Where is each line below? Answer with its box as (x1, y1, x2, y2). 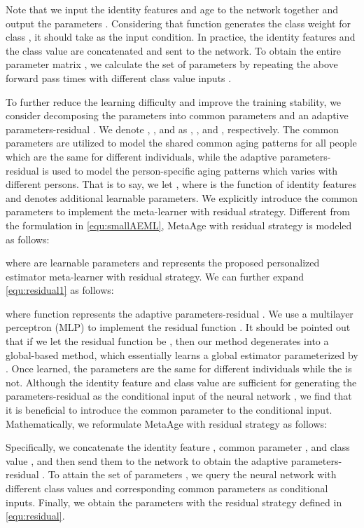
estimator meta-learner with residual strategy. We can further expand (6, 269, 304, 283)
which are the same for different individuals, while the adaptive (6, 149, 277, 163)
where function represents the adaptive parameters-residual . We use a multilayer (6, 306, 353, 320)
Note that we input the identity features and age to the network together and (6, 2, 339, 16)
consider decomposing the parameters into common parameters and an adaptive (6, 108, 349, 123)
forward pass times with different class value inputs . (6, 70, 232, 85)
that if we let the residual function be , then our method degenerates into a (6, 334, 329, 348)
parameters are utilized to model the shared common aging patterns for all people (6, 135, 357, 150)
